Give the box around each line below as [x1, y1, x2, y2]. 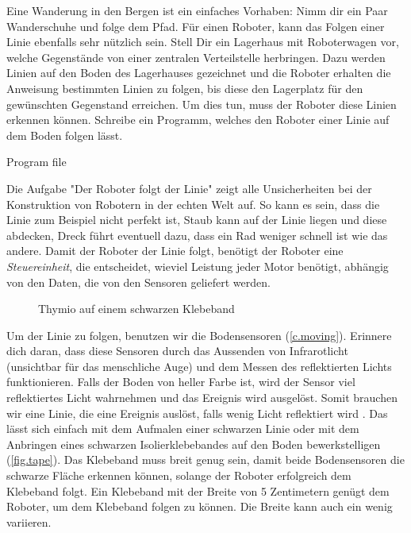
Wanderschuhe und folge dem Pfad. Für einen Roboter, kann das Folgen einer [6, 17, 385, 34]
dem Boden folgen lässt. [6, 126, 123, 143]
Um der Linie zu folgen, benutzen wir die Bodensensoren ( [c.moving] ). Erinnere [6, 326, 392, 343]
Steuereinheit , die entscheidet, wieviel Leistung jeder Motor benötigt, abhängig [6, 257, 389, 274]
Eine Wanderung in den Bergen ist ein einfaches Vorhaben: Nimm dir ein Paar [6, 2, 388, 18]
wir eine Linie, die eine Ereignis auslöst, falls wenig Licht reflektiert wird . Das [6, 404, 388, 421]
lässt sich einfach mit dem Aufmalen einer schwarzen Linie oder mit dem [6, 420, 359, 437]
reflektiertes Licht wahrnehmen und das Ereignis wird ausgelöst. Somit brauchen [6, 389, 398, 406]
